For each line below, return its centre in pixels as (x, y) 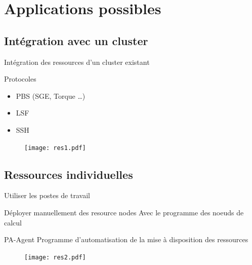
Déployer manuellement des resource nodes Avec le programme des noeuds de (124, 212)
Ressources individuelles (69, 174)
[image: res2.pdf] (55, 257)
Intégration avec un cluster (76, 40)
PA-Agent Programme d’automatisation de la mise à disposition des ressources (126, 239)
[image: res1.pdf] (55, 148)
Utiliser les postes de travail (47, 195)
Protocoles (20, 79)
